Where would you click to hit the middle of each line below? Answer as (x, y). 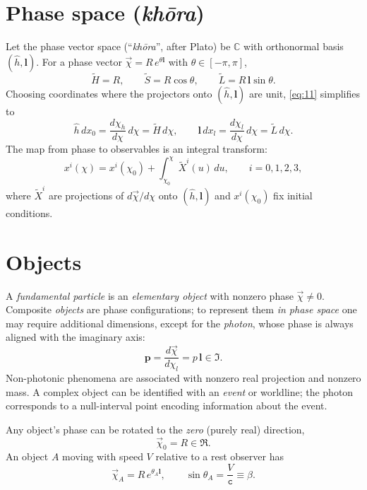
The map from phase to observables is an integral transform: (137, 149)
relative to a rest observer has (219, 456)
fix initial (293, 195)
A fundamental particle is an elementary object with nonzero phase (150, 295)
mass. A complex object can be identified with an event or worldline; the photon (180, 391)
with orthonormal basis (294, 46)
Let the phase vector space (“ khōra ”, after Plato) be (118, 46)
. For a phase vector (79, 61)
